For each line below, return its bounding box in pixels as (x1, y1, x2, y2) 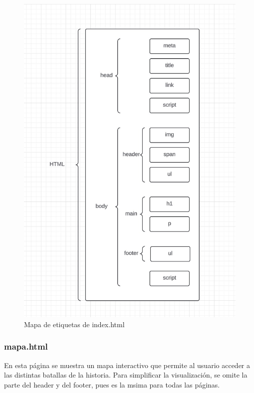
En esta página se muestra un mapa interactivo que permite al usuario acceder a (4, 360, 250, 370)
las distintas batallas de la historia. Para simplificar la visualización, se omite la (4, 370, 248, 380)
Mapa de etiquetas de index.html (24, 319, 125, 329)
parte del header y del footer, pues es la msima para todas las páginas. (4, 379, 220, 390)
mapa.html (4, 340, 48, 353)
